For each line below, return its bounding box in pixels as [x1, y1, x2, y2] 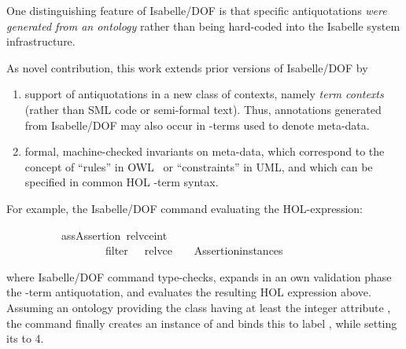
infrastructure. [6, 33, 76, 50]
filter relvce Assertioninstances [105, 242, 283, 259]
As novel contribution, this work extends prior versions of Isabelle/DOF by [6, 59, 368, 75]
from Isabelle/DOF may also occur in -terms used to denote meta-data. [24, 116, 370, 133]
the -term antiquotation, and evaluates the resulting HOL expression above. [6, 284, 371, 300]
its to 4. [6, 330, 44, 347]
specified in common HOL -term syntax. [24, 174, 219, 190]
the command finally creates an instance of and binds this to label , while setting [6, 314, 397, 331]
